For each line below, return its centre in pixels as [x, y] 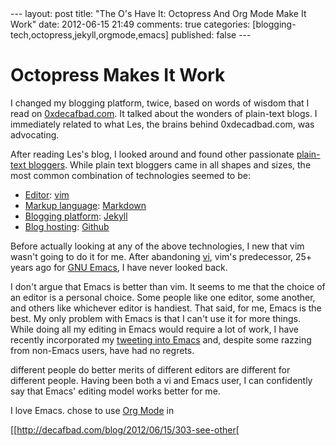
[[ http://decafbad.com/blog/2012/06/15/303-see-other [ [125, 429]
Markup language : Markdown [85, 205]
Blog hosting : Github [67, 226]
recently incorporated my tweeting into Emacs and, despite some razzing [161, 339]
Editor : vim [47, 194]
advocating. [35, 134]
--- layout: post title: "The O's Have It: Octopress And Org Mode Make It [158, 13]
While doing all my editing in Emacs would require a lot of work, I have [155, 329]
